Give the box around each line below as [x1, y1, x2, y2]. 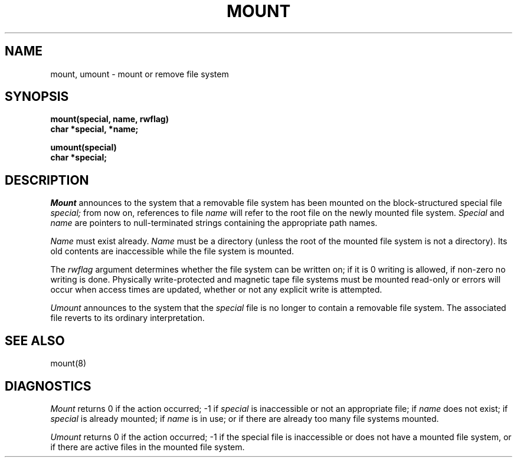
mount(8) [50, 358, 87, 369]
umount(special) [50, 142, 117, 153]
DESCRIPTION [5, 172, 89, 188]
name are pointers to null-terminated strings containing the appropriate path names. [50, 218, 378, 228]
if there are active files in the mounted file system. [50, 441, 245, 452]
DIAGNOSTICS [5, 378, 91, 394]
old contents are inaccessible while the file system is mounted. [50, 246, 295, 257]
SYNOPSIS [5, 89, 69, 104]
